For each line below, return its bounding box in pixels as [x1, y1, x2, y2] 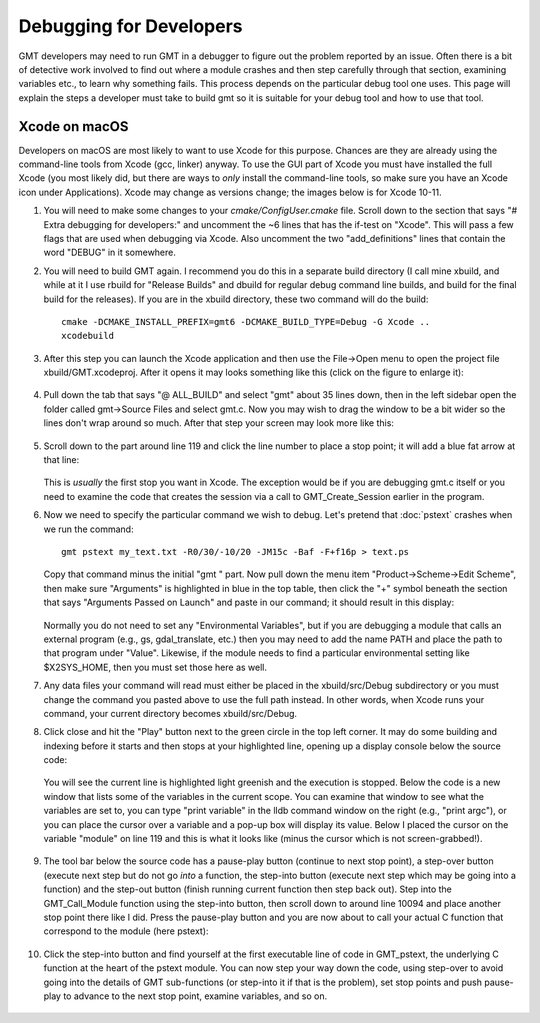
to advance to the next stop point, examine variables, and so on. [63, 990, 328, 1002]
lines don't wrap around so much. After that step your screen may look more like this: [43, 417, 395, 429]
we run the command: [43, 523, 134, 535]
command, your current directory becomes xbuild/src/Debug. [43, 707, 298, 719]
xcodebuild [61, 330, 115, 342]
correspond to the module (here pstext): [43, 925, 209, 937]
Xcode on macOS [18, 118, 129, 135]
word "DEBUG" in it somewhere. [43, 246, 177, 259]
